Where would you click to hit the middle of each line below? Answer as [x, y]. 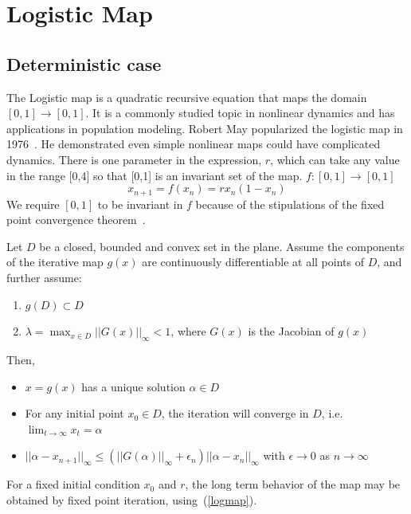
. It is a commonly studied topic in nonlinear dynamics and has [240, 113]
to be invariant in [140, 204]
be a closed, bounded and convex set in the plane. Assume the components [222, 246]
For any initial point [74, 413]
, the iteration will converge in [235, 413]
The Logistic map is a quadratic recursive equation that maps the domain [187, 97]
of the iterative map [55, 262]
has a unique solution [133, 386]
